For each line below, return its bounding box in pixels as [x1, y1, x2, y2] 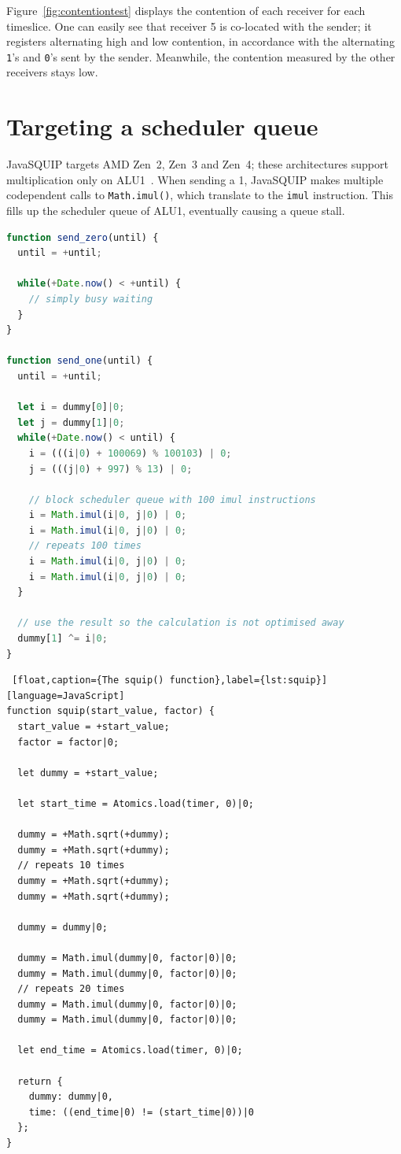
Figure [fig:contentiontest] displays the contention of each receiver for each [6, 2, 366, 18]
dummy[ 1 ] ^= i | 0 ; [17, 633, 108, 645]
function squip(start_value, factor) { [6, 705, 215, 717]
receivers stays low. [6, 64, 98, 80]
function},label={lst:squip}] [169, 675, 328, 686]
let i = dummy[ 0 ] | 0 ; [17, 401, 125, 413]
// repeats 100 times [28, 540, 142, 552]
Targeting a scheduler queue [6, 110, 318, 142]
